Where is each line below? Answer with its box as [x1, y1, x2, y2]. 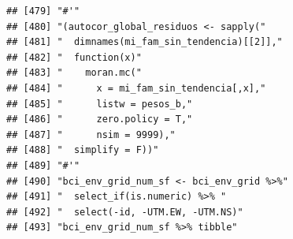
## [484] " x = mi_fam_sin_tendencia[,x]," [6, 82, 266, 94]
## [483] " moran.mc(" [6, 67, 142, 79]
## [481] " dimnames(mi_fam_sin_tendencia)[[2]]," [6, 36, 283, 48]
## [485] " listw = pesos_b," [6, 98, 193, 110]
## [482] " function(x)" [6, 51, 142, 63]
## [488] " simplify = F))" [6, 144, 159, 156]
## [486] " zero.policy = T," [6, 114, 193, 125]
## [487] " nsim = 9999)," [6, 129, 176, 140]
